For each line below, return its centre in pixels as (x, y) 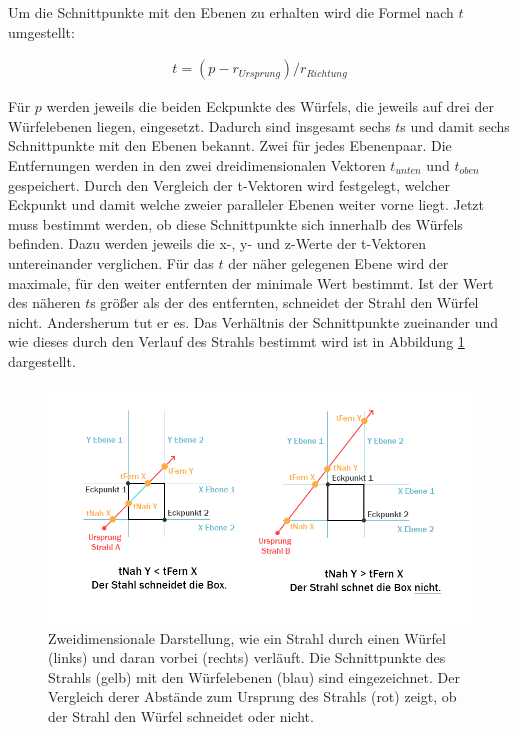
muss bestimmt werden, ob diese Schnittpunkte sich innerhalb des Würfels (235, 223)
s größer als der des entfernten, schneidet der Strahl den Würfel (284, 302)
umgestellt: (41, 31)
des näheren (44, 302)
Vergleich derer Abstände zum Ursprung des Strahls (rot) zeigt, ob (252, 696)
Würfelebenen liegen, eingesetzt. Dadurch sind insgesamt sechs (199, 125)
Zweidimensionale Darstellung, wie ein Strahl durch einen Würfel (247, 637)
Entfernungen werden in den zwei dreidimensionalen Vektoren (197, 165)
